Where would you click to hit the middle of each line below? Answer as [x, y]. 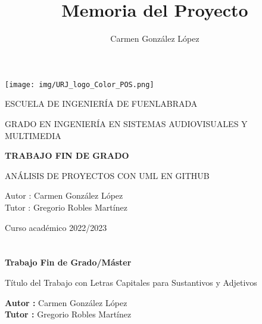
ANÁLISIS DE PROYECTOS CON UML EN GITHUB [107, 175]
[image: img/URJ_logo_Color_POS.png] [79, 84]
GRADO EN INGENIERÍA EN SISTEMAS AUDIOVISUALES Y [126, 123]
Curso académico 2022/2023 [56, 227]
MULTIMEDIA [33, 135]
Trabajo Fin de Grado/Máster [68, 262]
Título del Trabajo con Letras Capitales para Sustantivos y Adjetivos [131, 282]
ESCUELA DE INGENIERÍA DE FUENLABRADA [101, 104]
